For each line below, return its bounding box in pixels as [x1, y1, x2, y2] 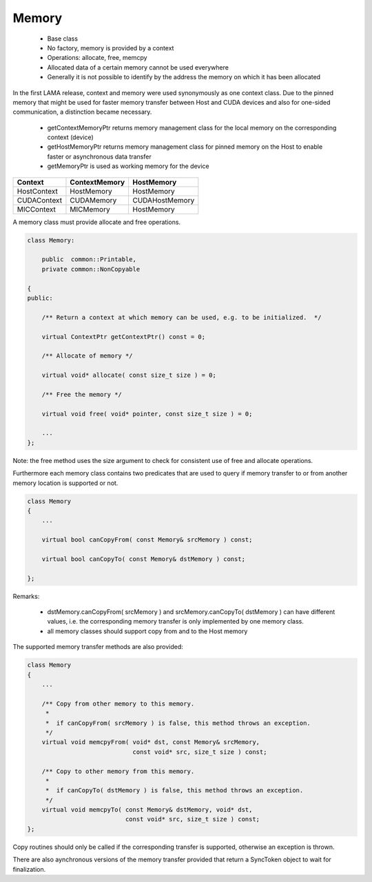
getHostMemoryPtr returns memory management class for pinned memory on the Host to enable [47, 143, 323, 151]
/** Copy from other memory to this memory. [41, 699, 195, 708]
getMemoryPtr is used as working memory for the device [47, 162, 209, 170]
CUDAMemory [70, 195, 117, 205]
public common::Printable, [41, 256, 137, 263]
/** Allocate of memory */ [41, 352, 134, 360]
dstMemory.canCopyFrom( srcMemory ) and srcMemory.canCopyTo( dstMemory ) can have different [47, 608, 335, 616]
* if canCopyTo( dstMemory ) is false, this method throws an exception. [45, 786, 304, 794]
